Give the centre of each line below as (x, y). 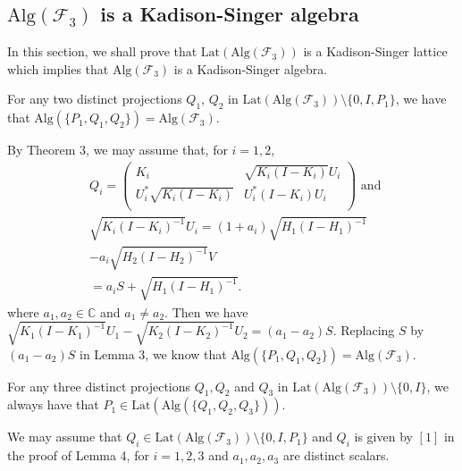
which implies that (58, 68)
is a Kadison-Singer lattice (375, 51)
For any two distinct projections (95, 99)
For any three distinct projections (99, 386)
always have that (53, 404)
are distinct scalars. (336, 455)
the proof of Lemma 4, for (78, 455)
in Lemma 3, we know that (153, 353)
